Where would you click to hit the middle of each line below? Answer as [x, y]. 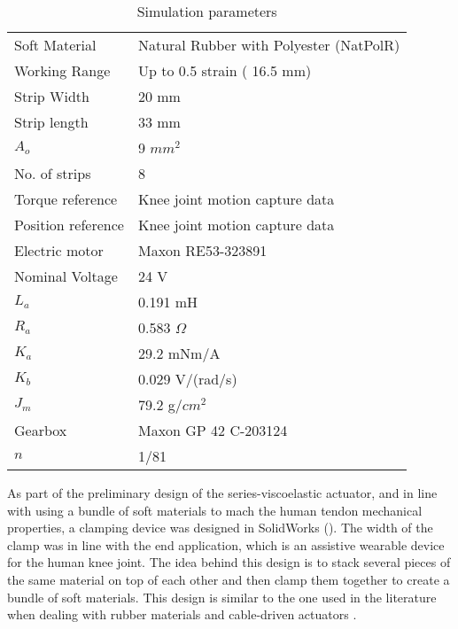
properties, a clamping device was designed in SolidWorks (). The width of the [220, 528]
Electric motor [59, 250]
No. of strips [53, 173]
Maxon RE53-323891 [202, 250]
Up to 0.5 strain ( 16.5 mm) [225, 70]
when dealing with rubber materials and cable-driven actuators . [182, 614]
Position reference [69, 225]
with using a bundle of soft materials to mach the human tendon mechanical [215, 510]
